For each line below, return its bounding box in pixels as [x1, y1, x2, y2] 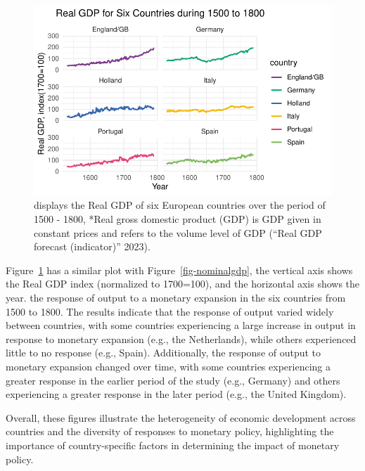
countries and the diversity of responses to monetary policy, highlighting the [6, 424, 334, 439]
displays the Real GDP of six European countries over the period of [34, 198, 326, 212]
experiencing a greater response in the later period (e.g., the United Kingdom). [6, 387, 347, 401]
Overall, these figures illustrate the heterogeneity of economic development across [6, 410, 356, 425]
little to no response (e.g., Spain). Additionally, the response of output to [6, 345, 321, 360]
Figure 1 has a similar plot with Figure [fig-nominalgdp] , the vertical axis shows [6, 262, 353, 277]
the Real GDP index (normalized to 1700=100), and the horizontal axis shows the [6, 276, 360, 291]
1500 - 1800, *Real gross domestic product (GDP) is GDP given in [34, 212, 321, 226]
